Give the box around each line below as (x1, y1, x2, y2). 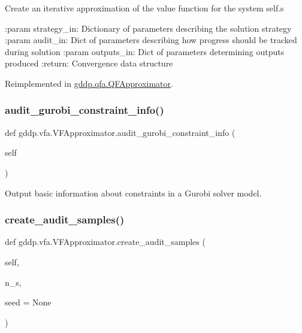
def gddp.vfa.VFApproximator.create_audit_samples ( (5, 235, 206, 248)
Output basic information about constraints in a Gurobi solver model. (5, 186, 262, 199)
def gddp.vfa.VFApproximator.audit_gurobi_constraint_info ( (5, 126, 235, 138)
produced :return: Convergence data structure (5, 57, 173, 69)
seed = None (5, 296, 52, 308)
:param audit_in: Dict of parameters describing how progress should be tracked (5, 34, 297, 46)
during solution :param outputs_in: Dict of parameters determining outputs (5, 45, 285, 57)
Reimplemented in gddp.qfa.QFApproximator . (5, 77, 173, 89)
